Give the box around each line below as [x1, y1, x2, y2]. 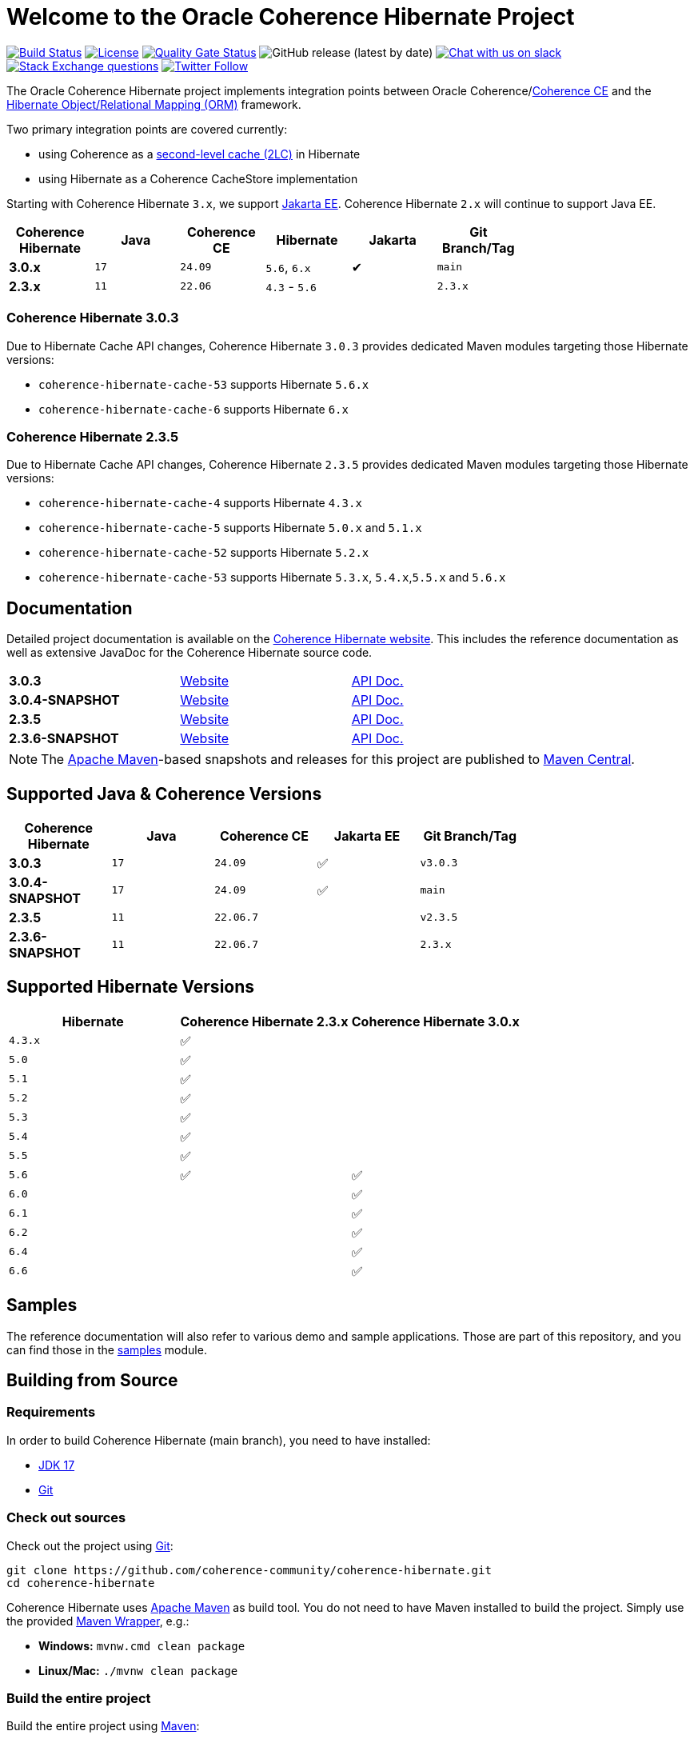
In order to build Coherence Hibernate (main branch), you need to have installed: [6, 1433, 431, 1447]
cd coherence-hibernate [6, 1576, 155, 1589]
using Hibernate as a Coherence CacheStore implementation [38, 171, 358, 186]
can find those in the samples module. [6, 1342, 207, 1357]
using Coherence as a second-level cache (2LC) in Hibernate [38, 146, 361, 161]
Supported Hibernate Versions [6, 977, 255, 997]
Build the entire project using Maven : [6, 1719, 200, 1733]
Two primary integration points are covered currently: [6, 122, 288, 136]
